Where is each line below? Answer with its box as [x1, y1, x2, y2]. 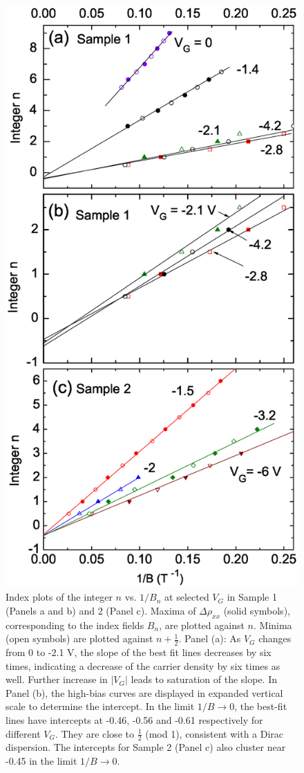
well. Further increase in [6, 672, 108, 686]
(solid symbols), [223, 603, 290, 617]
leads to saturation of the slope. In [131, 672, 277, 686]
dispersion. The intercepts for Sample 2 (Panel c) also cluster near [6, 740, 286, 754]
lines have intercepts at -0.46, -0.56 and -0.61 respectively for [6, 712, 263, 727]
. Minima [253, 617, 292, 632]
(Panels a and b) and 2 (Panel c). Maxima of [6, 603, 196, 617]
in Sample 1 [227, 590, 277, 604]
